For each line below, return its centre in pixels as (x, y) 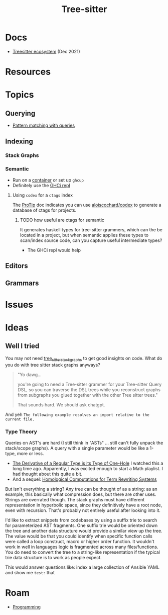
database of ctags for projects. (44, 210)
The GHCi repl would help (54, 250)
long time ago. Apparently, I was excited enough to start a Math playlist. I (88, 468)
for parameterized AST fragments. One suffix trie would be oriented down (81, 525)
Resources (28, 72)
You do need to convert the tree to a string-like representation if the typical (83, 552)
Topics (20, 95)
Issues (19, 304)
